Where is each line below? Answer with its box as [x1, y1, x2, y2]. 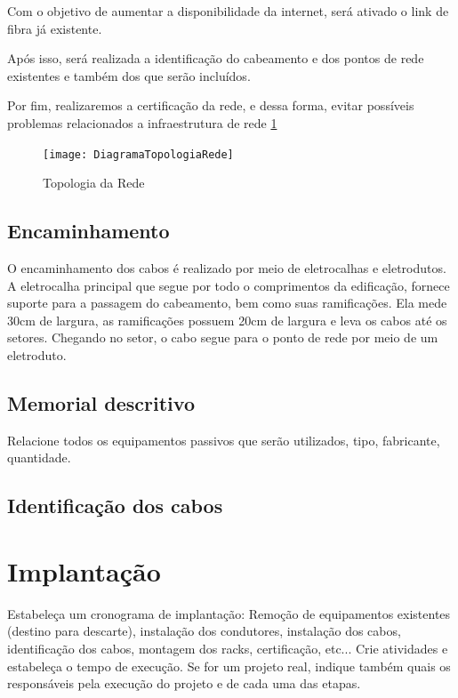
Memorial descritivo [7, 389, 195, 416]
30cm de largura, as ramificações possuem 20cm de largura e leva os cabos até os [7, 310, 447, 329]
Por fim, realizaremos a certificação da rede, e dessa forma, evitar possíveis [7, 96, 414, 115]
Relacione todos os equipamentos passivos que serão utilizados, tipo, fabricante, [7, 430, 440, 449]
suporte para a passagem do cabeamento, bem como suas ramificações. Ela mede [7, 293, 447, 312]
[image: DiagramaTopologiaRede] [43, 148, 234, 161]
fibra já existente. [7, 19, 102, 37]
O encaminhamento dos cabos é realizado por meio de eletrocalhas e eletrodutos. [7, 259, 446, 277]
